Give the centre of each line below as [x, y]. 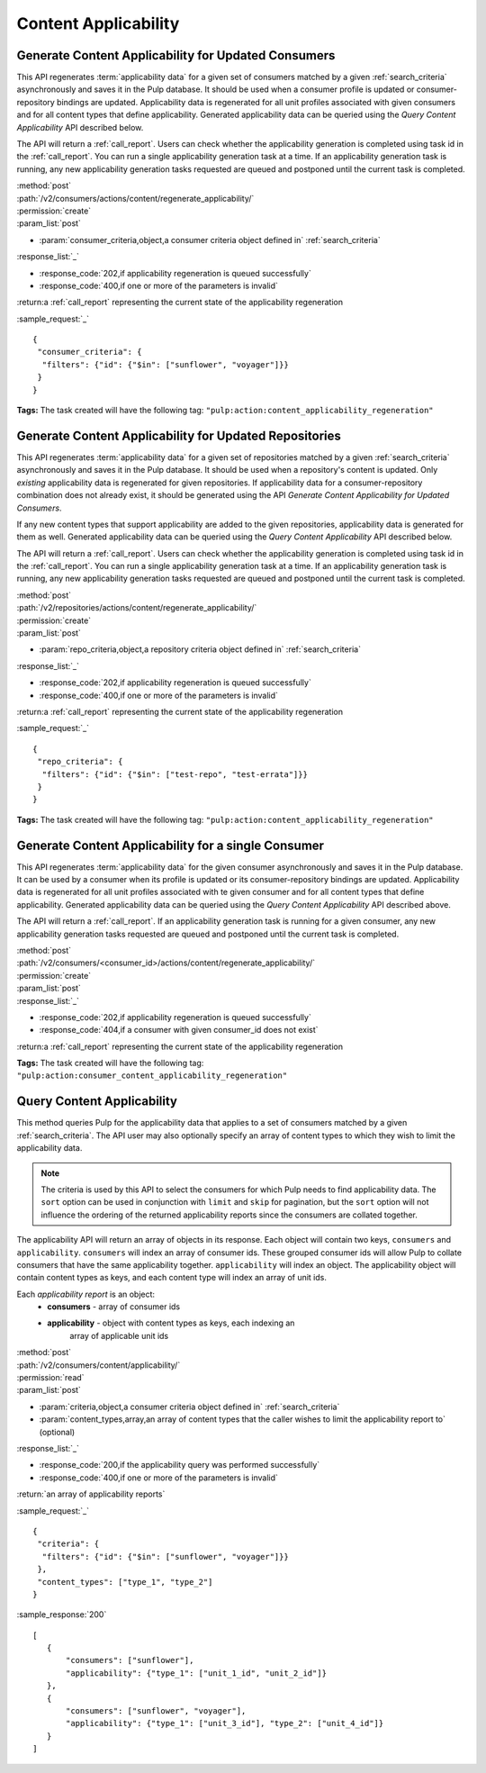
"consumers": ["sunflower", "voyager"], [156, 1711]
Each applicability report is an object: [86, 1294]
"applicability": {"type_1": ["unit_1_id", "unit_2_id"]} [197, 1673]
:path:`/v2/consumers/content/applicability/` [99, 1365]
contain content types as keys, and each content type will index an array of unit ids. [172, 1278]
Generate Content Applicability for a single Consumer [170, 845]
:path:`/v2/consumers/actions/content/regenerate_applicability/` [135, 198]
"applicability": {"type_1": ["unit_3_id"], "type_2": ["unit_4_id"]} [225, 1723]
